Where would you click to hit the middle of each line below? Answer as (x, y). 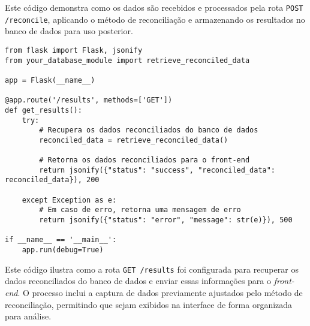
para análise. (28, 316)
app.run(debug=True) (63, 250)
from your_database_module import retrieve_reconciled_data (127, 60)
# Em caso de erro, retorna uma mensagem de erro (140, 210)
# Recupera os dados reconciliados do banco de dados (149, 130)
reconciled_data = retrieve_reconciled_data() (134, 140)
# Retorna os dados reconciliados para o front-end (145, 160)
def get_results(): (43, 110)
